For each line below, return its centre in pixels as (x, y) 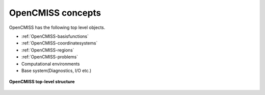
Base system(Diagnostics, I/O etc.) (56, 71)
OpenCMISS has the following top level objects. (57, 27)
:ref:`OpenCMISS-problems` (50, 57)
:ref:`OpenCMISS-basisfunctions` (55, 36)
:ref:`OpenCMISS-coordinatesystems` (59, 43)
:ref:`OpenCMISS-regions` (48, 50)
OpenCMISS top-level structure (42, 82)
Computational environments (51, 64)
